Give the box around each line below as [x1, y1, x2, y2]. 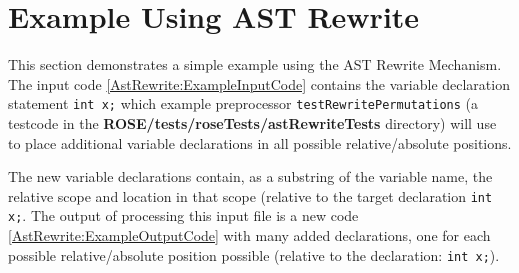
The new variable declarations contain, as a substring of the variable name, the [8, 166, 493, 187]
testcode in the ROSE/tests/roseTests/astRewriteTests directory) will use [8, 112, 497, 133]
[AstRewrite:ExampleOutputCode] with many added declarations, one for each [8, 225, 491, 246]
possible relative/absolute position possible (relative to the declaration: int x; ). [8, 244, 500, 265]
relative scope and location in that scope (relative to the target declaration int [8, 185, 493, 206]
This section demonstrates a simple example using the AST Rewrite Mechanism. [8, 54, 502, 75]
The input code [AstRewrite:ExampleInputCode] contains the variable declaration [8, 73, 510, 94]
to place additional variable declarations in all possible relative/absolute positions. [8, 132, 512, 153]
